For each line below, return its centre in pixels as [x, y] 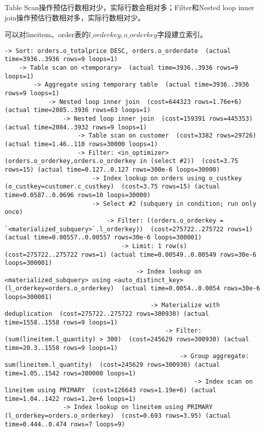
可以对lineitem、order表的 [47, 34]
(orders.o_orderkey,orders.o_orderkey [70, 161]
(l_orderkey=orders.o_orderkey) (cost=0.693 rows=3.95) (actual [118, 416]
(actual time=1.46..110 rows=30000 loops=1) [81, 144]
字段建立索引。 [182, 34]
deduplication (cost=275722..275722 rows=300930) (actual [107, 314]
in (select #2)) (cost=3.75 [189, 161]
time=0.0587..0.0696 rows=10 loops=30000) [78, 195]
